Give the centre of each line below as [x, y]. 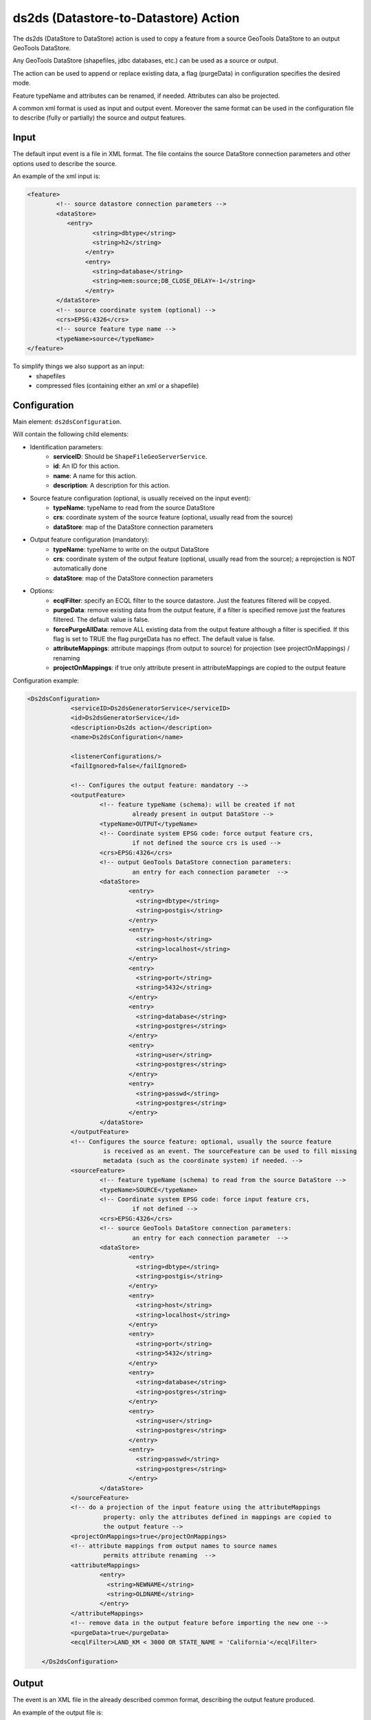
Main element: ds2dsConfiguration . [67, 421]
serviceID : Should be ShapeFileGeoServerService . [130, 457]
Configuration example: [46, 680]
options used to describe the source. [65, 163]
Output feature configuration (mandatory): [89, 539]
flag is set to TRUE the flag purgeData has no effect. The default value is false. [164, 639]
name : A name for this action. [95, 475]
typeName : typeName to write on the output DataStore [131, 549]
